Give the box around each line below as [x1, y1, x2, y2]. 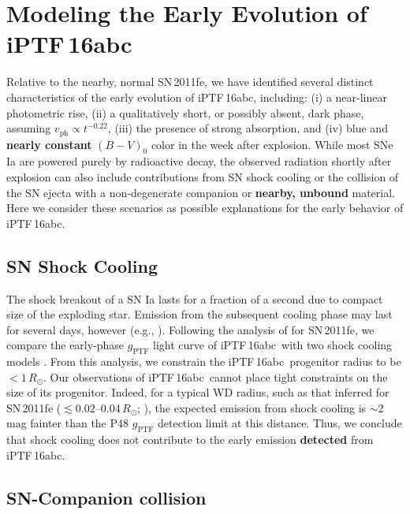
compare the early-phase [6, 337, 125, 353]
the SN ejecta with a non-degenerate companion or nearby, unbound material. [6, 184, 395, 200]
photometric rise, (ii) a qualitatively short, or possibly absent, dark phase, [6, 104, 364, 121]
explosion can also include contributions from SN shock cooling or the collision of [6, 168, 399, 184]
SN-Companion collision [6, 485, 207, 509]
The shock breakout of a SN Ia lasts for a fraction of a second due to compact [6, 290, 383, 307]
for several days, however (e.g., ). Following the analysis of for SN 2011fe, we [6, 321, 375, 337]
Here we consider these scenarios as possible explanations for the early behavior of [6, 199, 404, 216]
